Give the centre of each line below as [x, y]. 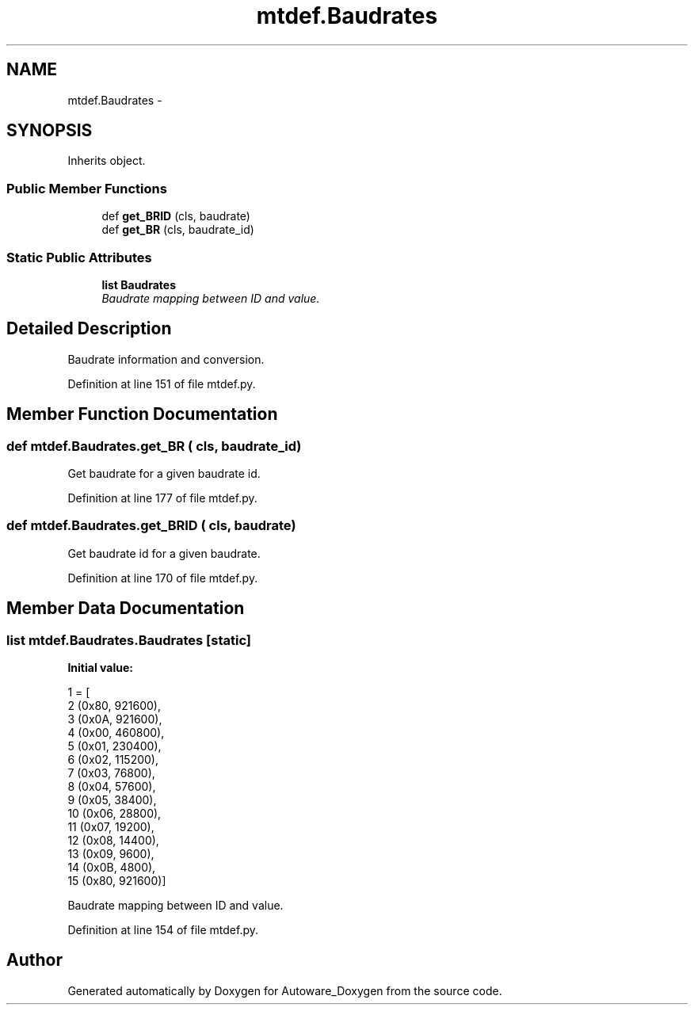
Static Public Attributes [79, 257]
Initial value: [100, 667]
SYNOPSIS [50, 131]
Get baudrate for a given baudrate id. [164, 473]
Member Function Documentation [142, 414]
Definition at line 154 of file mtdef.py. [163, 929]
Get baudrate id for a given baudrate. [164, 553]
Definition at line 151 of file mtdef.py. [162, 383]
